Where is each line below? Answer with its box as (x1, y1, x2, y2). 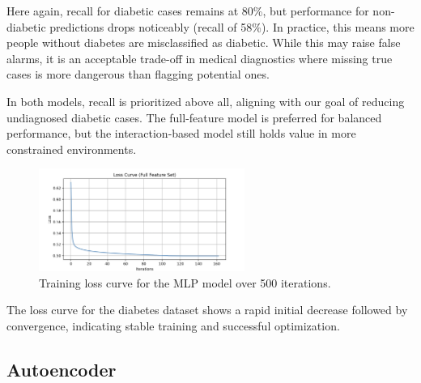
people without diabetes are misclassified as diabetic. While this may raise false (6, 34, 401, 51)
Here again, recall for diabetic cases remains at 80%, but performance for (6, 2, 369, 19)
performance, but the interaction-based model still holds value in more (6, 125, 356, 142)
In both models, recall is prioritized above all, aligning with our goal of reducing (6, 92, 405, 109)
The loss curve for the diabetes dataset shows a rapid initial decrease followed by (6, 301, 408, 318)
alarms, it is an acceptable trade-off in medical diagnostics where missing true (6, 49, 393, 66)
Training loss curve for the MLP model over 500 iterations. (39, 274, 331, 291)
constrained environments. (6, 140, 137, 157)
